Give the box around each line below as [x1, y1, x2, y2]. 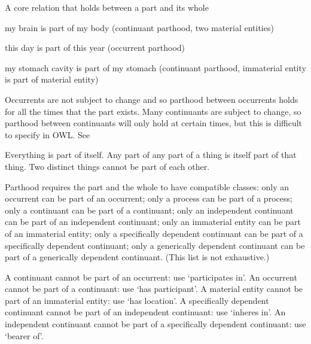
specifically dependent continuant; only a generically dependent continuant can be [5, 239, 305, 251]
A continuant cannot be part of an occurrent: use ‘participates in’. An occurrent [5, 270, 297, 283]
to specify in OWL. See [5, 128, 90, 141]
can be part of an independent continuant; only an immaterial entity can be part [5, 215, 301, 228]
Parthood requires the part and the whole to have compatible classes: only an [5, 180, 289, 193]
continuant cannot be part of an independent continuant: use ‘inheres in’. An [5, 306, 286, 318]
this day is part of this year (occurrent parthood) [5, 41, 185, 54]
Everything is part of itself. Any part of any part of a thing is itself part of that [5, 148, 297, 161]
